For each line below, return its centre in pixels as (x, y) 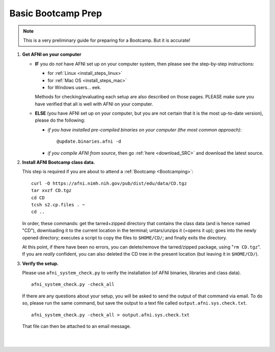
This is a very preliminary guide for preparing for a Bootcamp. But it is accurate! (107, 40)
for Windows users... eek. (74, 87)
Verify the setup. (40, 263)
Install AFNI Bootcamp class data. (59, 163)
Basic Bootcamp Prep (56, 13)
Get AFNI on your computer (52, 55)
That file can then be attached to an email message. (77, 327)
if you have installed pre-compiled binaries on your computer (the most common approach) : (145, 129)
